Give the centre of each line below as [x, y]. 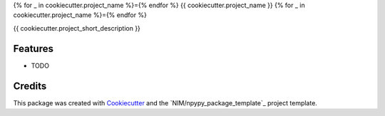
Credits [30, 86]
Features [33, 49]
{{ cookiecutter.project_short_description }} [77, 28]
